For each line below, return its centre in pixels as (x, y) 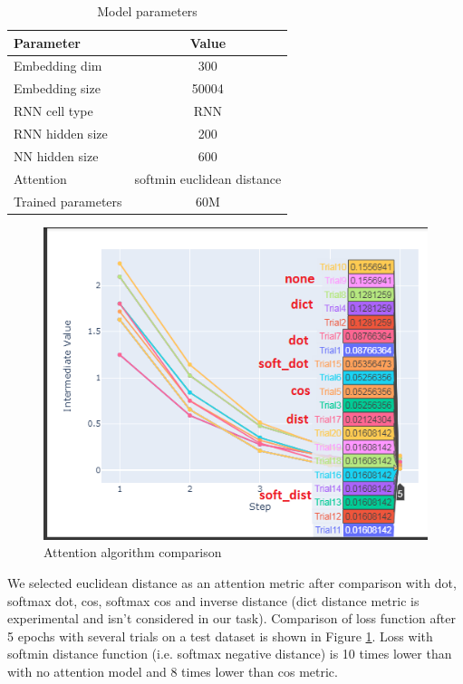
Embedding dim (58, 66)
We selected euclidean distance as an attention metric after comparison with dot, (232, 582)
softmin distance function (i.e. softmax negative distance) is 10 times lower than (230, 654)
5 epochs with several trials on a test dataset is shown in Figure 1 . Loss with (220, 636)
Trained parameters (68, 201)
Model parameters (147, 11)
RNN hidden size (61, 133)
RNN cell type (53, 111)
